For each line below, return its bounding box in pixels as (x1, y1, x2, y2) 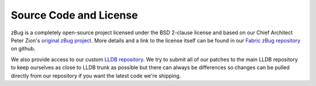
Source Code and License (11, 9, 138, 21)
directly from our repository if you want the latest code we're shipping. (11, 72, 181, 79)
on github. (11, 45, 36, 52)
